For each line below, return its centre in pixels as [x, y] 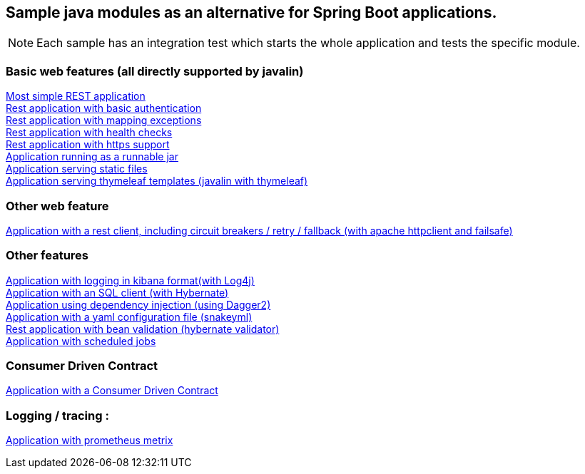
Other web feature [57, 206]
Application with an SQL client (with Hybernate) [117, 292]
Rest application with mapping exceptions [104, 120]
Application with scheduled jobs [81, 341]
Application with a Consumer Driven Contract [112, 391]
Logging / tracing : [57, 415]
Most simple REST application [76, 96]
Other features [47, 256]
